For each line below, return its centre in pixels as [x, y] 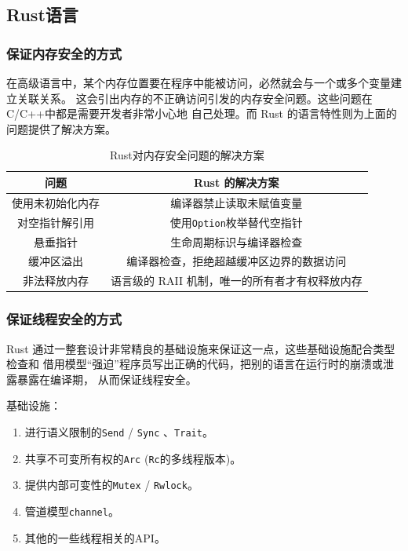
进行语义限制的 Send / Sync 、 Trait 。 [119, 431]
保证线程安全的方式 [64, 319]
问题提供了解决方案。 [61, 128]
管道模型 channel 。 [72, 511]
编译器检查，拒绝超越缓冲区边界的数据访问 [237, 261]
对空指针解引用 [56, 222]
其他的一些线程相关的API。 [95, 537]
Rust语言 [42, 15]
